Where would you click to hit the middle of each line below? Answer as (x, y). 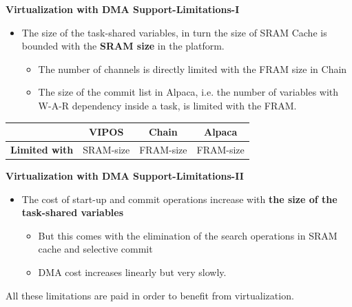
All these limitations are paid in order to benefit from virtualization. (150, 295)
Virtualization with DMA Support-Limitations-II (125, 176)
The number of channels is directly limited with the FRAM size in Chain (193, 68)
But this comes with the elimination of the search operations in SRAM (188, 235)
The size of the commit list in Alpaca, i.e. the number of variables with (188, 92)
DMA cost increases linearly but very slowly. (132, 272)
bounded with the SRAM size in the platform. (123, 46)
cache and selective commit (95, 249)
